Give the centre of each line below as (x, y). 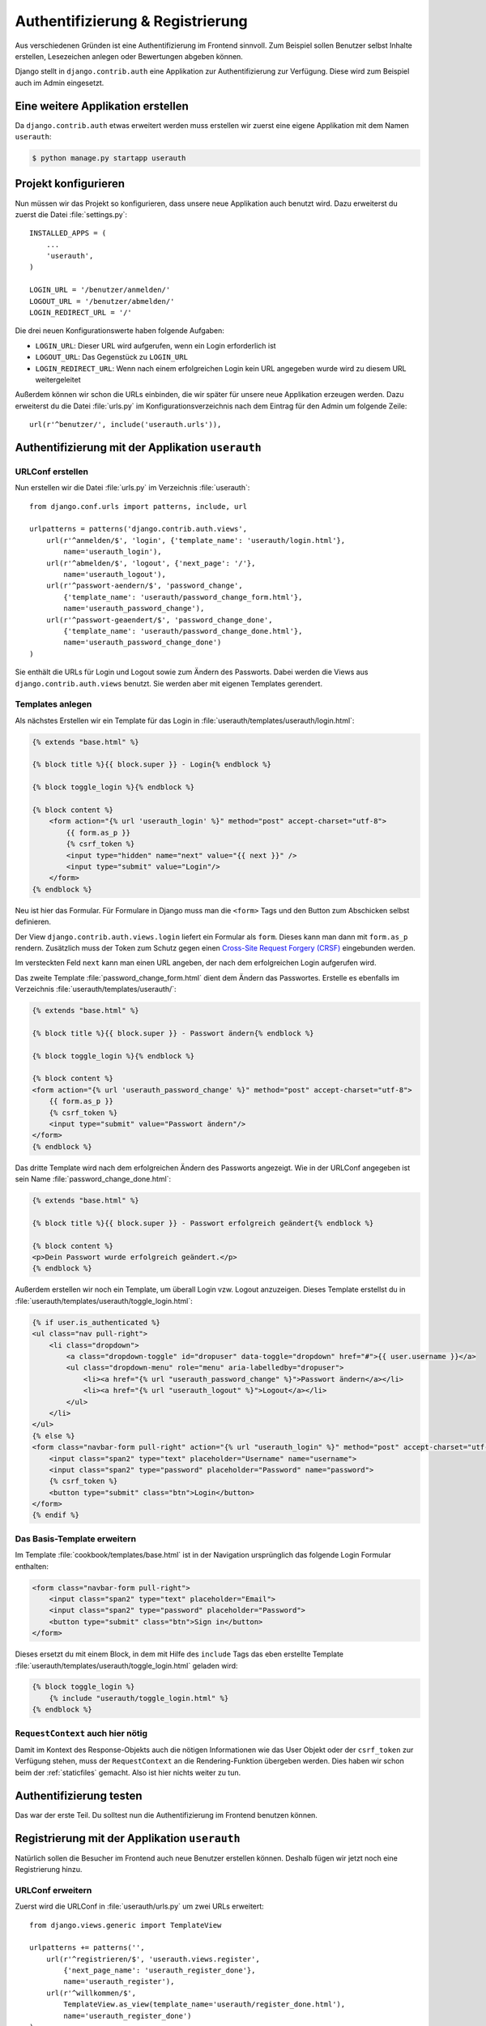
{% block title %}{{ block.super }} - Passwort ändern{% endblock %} (173, 1033)
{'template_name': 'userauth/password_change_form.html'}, (183, 597)
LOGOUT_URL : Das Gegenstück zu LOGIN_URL (111, 357)
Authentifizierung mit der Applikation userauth (139, 447)
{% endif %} (56, 1515)
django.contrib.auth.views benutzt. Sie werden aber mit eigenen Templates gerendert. (169, 683)
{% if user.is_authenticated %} (96, 1322)
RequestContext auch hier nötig (81, 1733)
